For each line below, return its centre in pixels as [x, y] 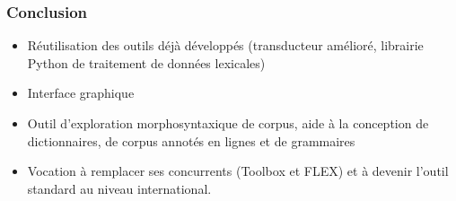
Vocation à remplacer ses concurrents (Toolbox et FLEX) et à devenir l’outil [238, 171]
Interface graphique [81, 93]
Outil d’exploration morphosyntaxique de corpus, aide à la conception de [228, 123]
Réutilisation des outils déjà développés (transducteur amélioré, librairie [225, 45]
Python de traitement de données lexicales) [146, 62]
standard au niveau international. [119, 188]
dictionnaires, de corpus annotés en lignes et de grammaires [191, 140]
